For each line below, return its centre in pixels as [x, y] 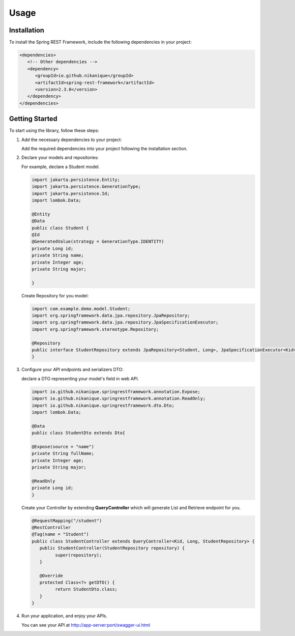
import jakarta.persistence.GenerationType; [86, 187]
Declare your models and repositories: [60, 158]
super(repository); [78, 555]
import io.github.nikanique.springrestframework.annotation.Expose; [116, 391]
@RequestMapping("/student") [67, 520]
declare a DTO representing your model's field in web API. [80, 378]
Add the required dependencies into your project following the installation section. [104, 149]
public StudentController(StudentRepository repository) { [112, 548]
